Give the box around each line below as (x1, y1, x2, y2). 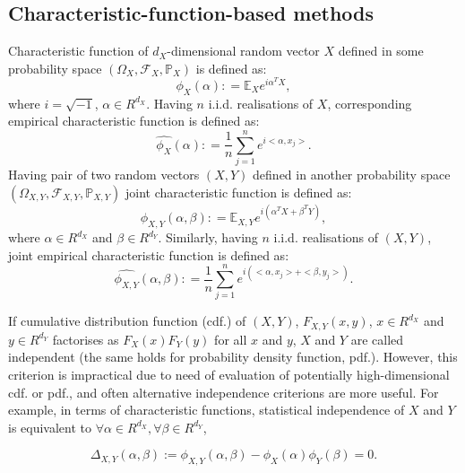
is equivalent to (8, 417, 92, 436)
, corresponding (327, 93, 412, 112)
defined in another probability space (253, 165, 451, 184)
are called (350, 329, 404, 348)
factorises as (52, 329, 119, 348)
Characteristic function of (8, 41, 149, 60)
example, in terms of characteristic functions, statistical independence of (8, 400, 405, 419)
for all (214, 329, 247, 348)
